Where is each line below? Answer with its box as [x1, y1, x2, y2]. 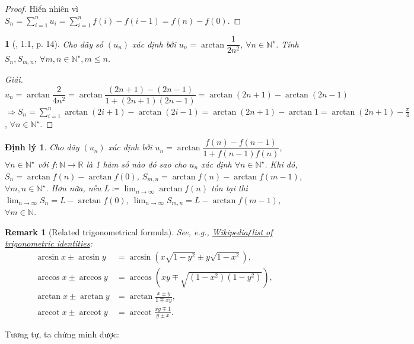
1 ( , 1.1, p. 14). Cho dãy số [5, 37, 103, 50]
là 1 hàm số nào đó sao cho [86, 158, 187, 171]
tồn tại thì [211, 182, 248, 194]
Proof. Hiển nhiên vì [5, 2, 79, 14]
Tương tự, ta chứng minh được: [5, 328, 119, 340]
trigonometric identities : [5, 237, 93, 250]
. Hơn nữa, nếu [46, 182, 101, 194]
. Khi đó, [265, 158, 298, 171]
